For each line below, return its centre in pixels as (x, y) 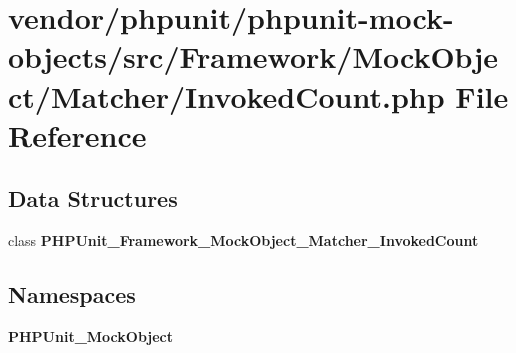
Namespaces (72, 294)
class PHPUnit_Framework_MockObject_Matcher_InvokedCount (243, 240)
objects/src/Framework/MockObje (253, 56)
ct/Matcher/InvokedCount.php (226, 95)
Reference (77, 134)
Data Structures (93, 198)
